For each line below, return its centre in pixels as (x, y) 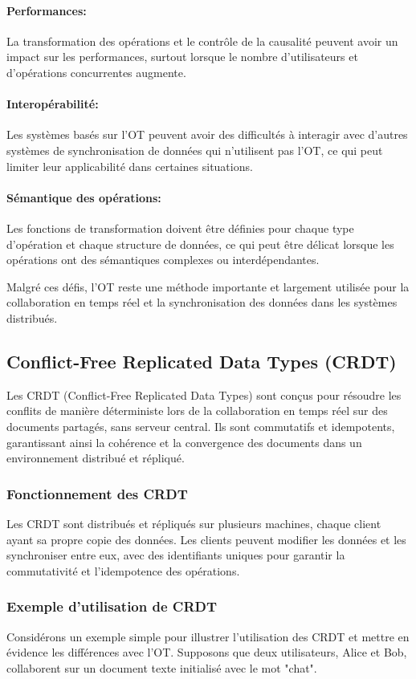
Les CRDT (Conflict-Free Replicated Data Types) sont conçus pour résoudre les (204, 394)
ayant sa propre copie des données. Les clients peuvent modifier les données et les (206, 539)
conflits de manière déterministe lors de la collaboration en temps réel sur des (197, 411)
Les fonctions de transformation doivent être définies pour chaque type (180, 228)
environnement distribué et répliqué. (96, 458)
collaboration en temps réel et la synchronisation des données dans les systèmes (202, 302)
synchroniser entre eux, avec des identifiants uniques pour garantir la (176, 555)
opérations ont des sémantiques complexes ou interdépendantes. (163, 260)
